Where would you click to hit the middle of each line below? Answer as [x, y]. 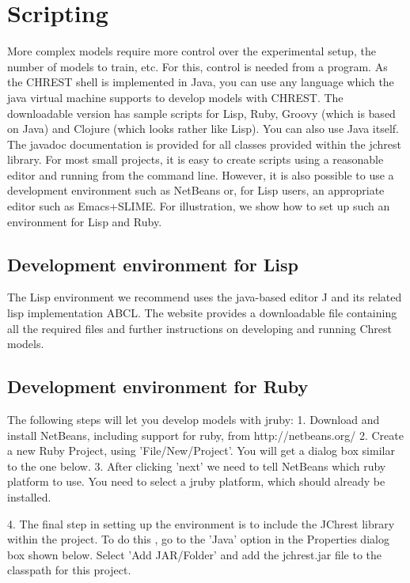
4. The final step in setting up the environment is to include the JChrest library [201, 523]
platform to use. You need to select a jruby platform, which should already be [196, 481]
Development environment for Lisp [153, 264]
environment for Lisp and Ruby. [85, 221]
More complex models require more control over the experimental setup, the [192, 51]
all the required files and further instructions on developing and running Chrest [199, 328]
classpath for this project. [69, 570]
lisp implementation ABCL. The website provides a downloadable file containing [202, 313]
